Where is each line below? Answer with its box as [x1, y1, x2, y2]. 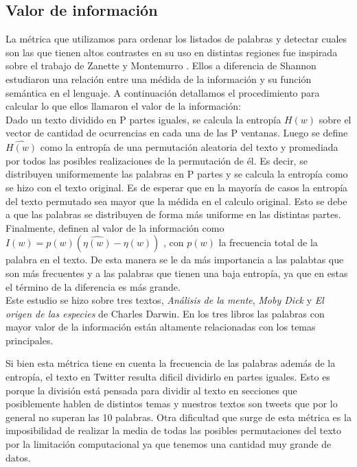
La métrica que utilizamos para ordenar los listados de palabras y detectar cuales [5, 32, 347, 46]
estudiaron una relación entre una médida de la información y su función [5, 71, 312, 86]
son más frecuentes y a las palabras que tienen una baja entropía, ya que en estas [5, 265, 348, 280]
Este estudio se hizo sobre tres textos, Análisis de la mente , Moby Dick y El [5, 293, 324, 307]
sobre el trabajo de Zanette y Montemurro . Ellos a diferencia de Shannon [5, 58, 316, 73]
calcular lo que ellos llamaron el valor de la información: [5, 99, 241, 113]
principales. [5, 333, 54, 347]
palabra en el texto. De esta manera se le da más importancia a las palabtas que [5, 252, 344, 267]
